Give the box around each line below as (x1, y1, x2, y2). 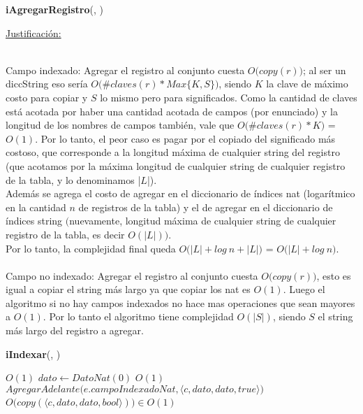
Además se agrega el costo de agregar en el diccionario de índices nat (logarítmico (6, 186, 355, 201)
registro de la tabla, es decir (6, 227, 125, 241)
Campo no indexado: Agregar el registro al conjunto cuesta (6, 268, 258, 283)
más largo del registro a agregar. (6, 323, 144, 338)
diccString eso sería (6, 76, 88, 91)
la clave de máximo (266, 76, 348, 91)
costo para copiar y (6, 90, 88, 104)
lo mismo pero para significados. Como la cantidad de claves (100, 90, 357, 104)
